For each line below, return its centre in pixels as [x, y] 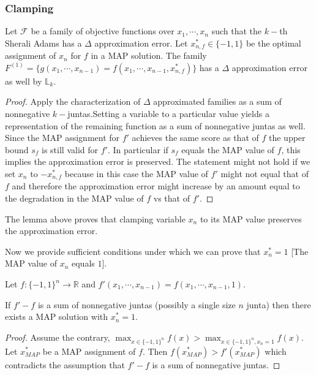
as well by [24, 81]
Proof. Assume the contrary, [58, 337]
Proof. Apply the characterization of [73, 101]
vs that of [171, 198]
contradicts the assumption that [65, 364]
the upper [287, 138]
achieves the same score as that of [195, 138]
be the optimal [273, 43]
